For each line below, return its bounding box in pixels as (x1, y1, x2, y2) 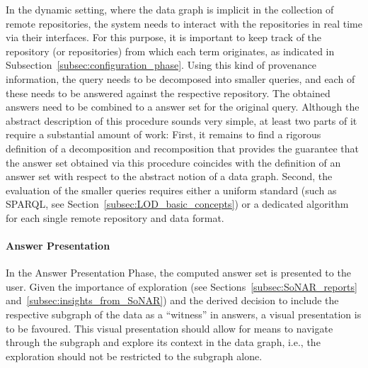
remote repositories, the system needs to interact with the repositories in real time (6, 16, 362, 30)
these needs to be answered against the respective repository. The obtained (6, 85, 330, 100)
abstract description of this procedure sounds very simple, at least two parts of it (6, 113, 357, 128)
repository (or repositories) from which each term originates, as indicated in (6, 43, 335, 58)
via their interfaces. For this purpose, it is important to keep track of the (6, 30, 322, 45)
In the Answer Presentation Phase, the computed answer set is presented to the (6, 265, 351, 280)
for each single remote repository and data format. (6, 210, 224, 225)
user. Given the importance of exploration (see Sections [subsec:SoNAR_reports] (6, 279, 357, 294)
